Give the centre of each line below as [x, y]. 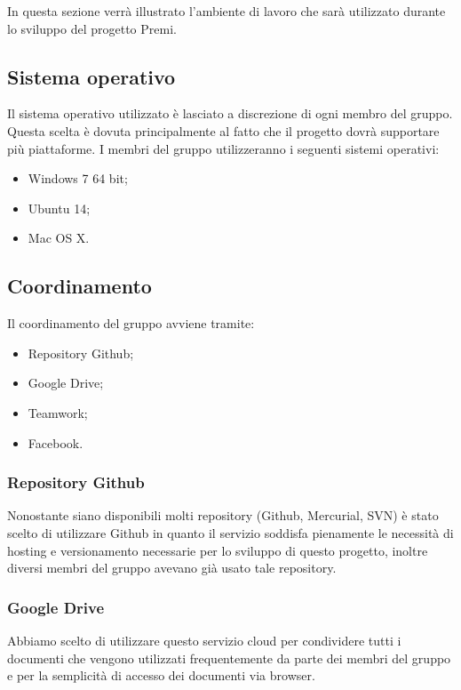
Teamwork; [58, 412]
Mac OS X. [59, 238]
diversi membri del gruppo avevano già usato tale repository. [172, 568]
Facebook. [56, 442]
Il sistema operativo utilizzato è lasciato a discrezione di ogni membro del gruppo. [230, 113]
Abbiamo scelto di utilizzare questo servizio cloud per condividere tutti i [204, 640]
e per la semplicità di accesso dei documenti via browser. [161, 675]
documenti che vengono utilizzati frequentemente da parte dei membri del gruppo [229, 658]
